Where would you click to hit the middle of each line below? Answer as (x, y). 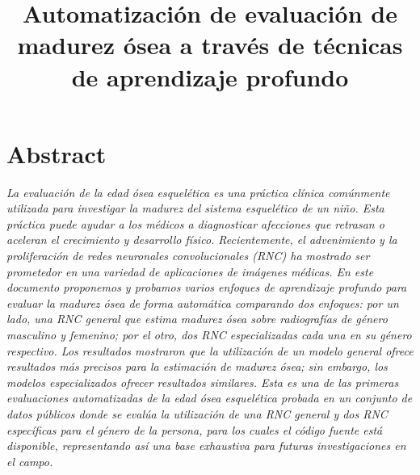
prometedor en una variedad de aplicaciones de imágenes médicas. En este (190, 271)
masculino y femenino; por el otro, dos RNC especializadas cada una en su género (209, 335)
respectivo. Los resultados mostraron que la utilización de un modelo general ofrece (210, 350)
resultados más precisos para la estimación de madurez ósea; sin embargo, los (197, 366)
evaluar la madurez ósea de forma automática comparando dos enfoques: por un (203, 303)
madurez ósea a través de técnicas (210, 45)
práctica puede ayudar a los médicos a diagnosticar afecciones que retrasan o (195, 223)
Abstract (57, 153)
